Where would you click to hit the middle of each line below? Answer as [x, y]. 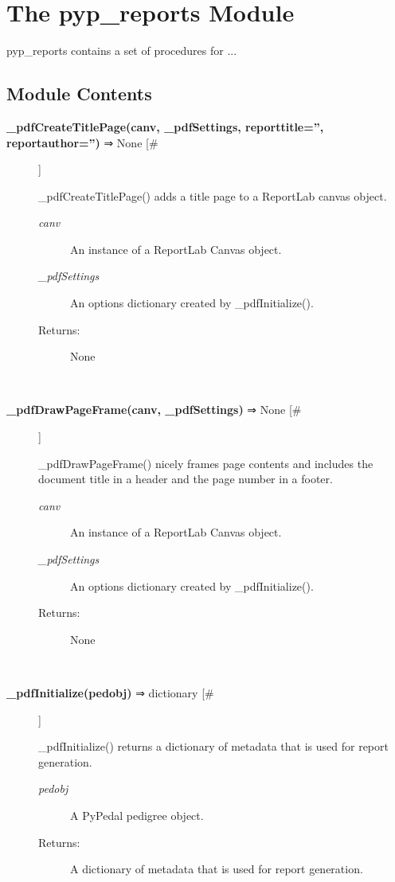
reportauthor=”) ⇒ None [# [82, 142]
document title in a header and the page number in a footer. [186, 479]
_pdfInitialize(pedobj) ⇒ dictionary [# [110, 692]
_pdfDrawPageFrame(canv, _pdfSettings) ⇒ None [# [154, 410]
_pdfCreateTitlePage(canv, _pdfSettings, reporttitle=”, [165, 126]
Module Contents [79, 94]
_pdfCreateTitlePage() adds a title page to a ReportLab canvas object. [213, 195]
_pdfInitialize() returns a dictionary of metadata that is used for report [213, 746]
